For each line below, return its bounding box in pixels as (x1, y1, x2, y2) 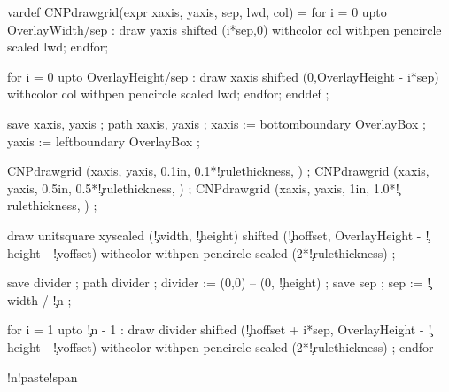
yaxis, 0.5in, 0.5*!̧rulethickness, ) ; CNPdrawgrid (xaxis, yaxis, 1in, (7, 178, 370, 197)
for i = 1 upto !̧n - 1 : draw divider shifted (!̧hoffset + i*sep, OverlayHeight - (7, 320, 424, 339)
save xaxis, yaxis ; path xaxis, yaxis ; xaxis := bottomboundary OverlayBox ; (7, 114, 426, 132)
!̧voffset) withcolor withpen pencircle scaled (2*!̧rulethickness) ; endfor (52, 337, 434, 356)
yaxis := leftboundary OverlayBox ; (7, 131, 200, 150)
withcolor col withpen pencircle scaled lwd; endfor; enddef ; (7, 84, 329, 103)
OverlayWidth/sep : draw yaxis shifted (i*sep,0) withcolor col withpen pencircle (7, 20, 442, 38)
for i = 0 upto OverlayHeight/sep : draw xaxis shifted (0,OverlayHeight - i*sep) (7, 67, 439, 85)
